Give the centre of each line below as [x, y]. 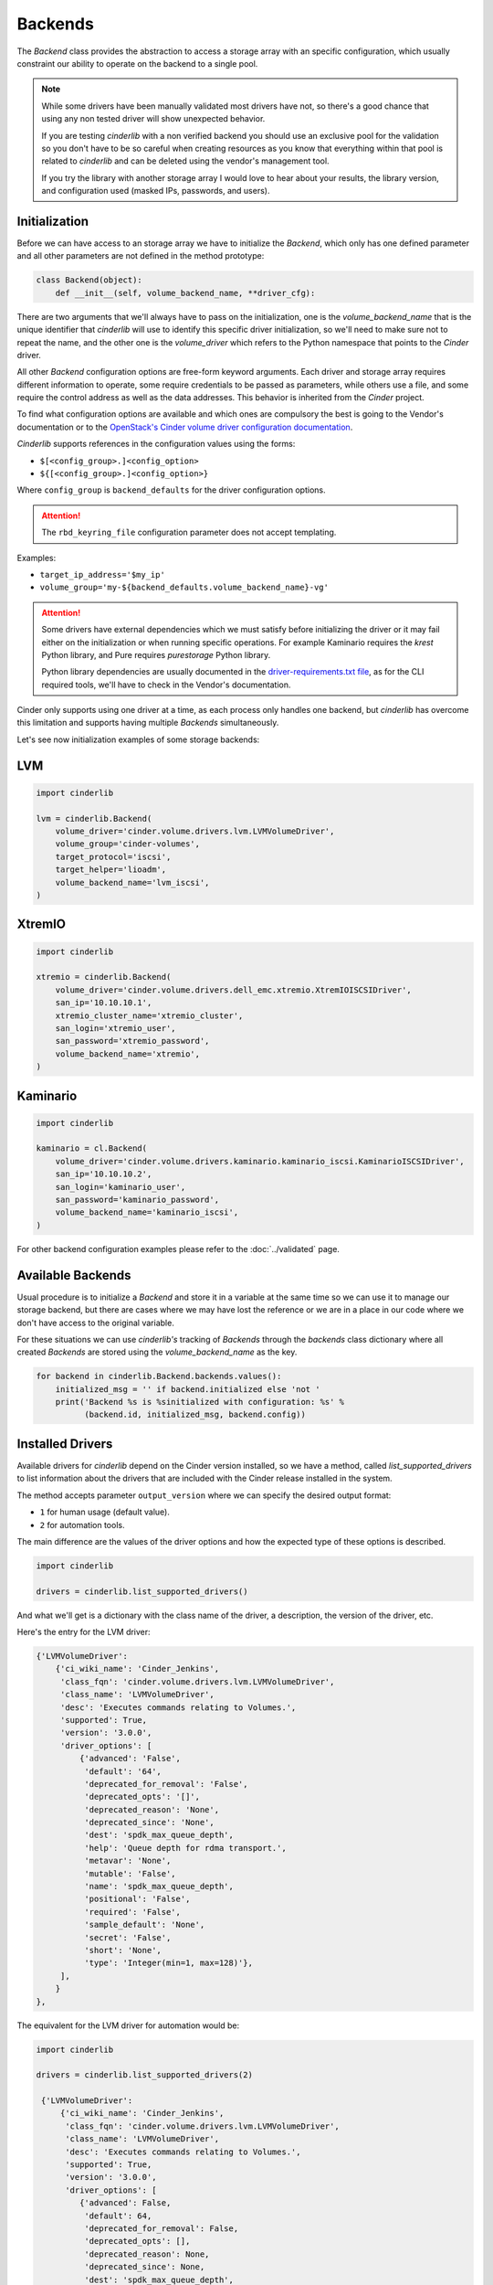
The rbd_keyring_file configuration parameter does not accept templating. [189, 532]
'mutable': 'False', [130, 1873]
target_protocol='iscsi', [113, 856]
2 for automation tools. [82, 1525]
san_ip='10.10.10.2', [104, 1174]
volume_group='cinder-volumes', [128, 844]
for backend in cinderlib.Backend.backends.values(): [159, 1376]
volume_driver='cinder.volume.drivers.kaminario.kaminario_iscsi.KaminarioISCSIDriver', [260, 1161]
